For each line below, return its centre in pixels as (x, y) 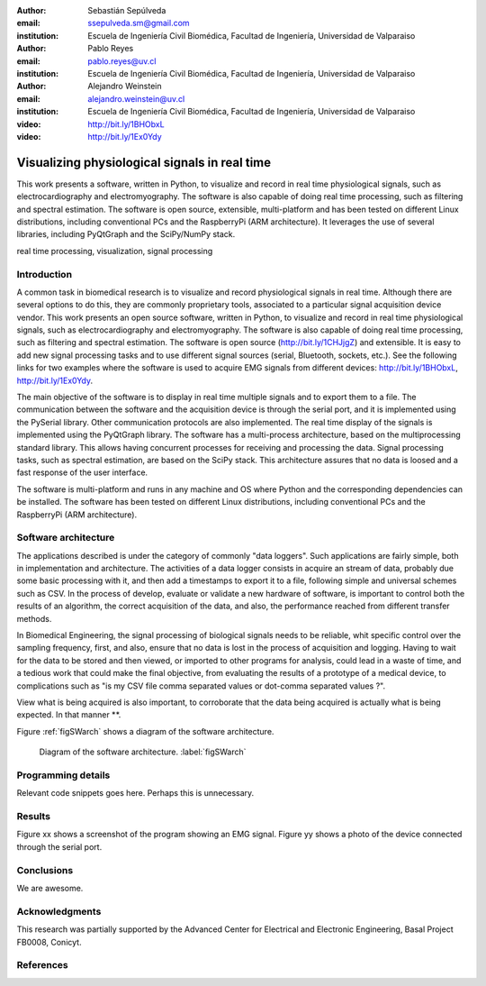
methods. (34, 618)
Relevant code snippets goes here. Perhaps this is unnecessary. (135, 793)
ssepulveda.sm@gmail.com (139, 23)
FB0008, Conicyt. (49, 942)
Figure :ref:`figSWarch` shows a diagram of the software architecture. (145, 731)
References (42, 965)
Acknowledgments (59, 911)
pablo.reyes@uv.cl (122, 61)
